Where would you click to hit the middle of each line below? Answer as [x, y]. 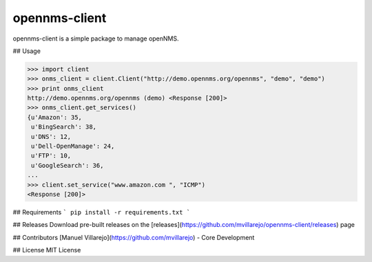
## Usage [27, 51]
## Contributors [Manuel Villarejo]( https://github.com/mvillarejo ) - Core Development [134, 237]
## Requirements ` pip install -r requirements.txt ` [102, 212]
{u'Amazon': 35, [55, 117]
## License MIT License [47, 250]
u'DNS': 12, [51, 137]
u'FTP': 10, [51, 156]
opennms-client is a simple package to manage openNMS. [96, 39]
